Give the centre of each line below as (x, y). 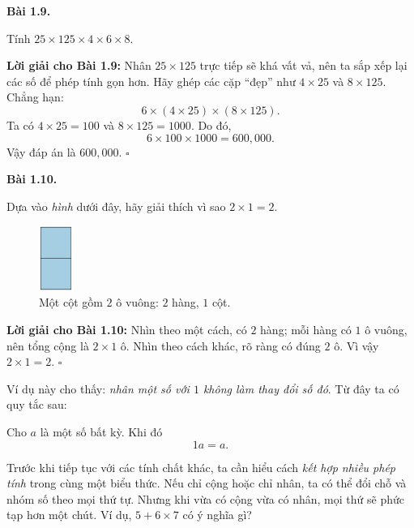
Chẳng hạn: (35, 97)
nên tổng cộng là (48, 345)
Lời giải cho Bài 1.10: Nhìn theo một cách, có (127, 330)
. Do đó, (211, 124)
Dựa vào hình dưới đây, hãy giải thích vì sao (116, 206)
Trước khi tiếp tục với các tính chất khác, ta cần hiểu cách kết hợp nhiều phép (201, 467)
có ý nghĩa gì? (217, 515)
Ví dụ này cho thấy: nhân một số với (98, 388)
